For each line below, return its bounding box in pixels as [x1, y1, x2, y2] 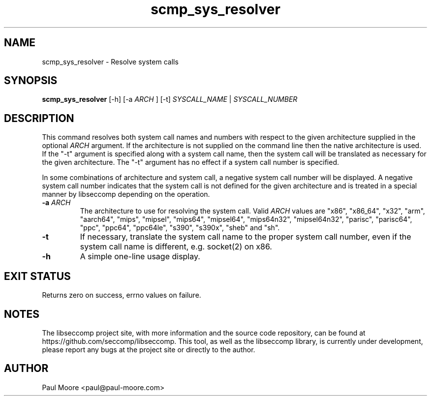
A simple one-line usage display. [80, 251, 200, 262]
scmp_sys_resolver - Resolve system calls [42, 57, 179, 66]
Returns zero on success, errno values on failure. [42, 291, 201, 300]
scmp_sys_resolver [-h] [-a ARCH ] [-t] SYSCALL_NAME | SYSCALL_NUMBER [42, 95, 298, 104]
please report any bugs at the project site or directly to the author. [42, 345, 255, 354]
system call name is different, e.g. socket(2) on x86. [80, 242, 272, 252]
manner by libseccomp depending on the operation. [42, 190, 210, 199]
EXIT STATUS [4, 270, 71, 282]
